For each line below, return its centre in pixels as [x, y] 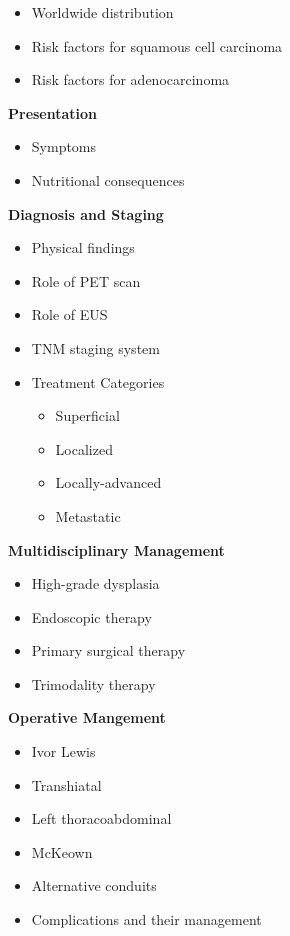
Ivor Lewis [63, 751]
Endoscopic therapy [91, 616]
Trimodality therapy [93, 683]
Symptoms [64, 146]
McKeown [62, 851]
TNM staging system [95, 347]
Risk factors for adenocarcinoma [130, 79]
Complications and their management [146, 919]
